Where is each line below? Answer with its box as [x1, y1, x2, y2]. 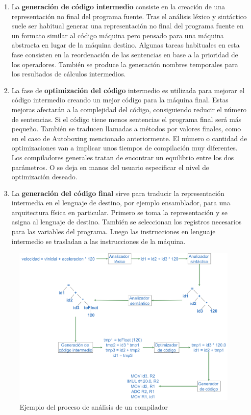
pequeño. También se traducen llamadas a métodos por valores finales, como [11, 123, 241, 134]
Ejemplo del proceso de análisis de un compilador [20, 401, 168, 412]
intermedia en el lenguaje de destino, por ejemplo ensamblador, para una [11, 197, 230, 208]
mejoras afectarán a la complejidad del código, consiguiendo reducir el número [11, 104, 247, 114]
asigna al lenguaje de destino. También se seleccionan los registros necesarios [11, 217, 242, 227]
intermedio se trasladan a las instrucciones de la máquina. [11, 236, 186, 246]
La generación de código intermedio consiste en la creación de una [11, 1, 225, 11]
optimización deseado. [11, 171, 77, 182]
